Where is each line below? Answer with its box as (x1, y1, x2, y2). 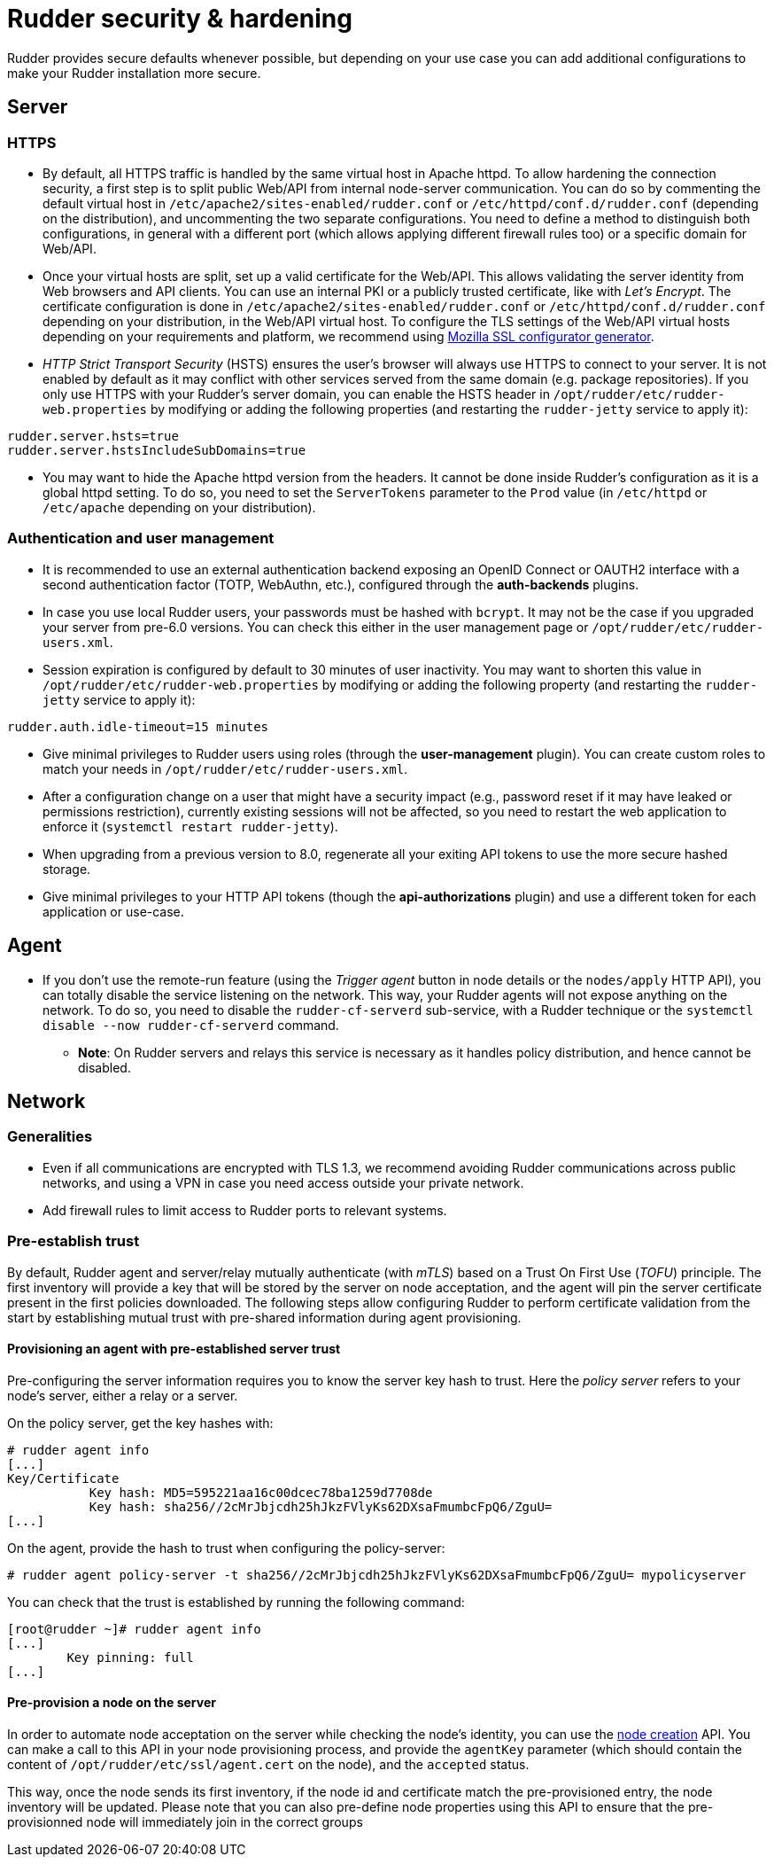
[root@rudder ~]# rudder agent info (7, 1621, 261, 1636)
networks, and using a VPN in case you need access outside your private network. (43, 1174, 524, 1190)
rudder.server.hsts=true (7, 428, 179, 443)
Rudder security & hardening (7, 4, 352, 34)
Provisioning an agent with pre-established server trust (7, 1341, 341, 1357)
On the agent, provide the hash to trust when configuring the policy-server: (7, 1540, 445, 1556)
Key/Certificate (7, 1470, 120, 1486)
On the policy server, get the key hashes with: (7, 1415, 274, 1431)
